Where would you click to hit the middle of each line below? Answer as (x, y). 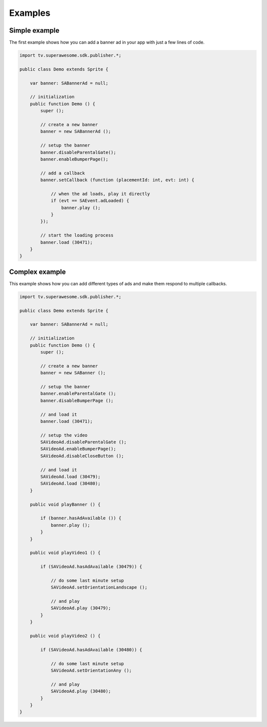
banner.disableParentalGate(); (78, 152)
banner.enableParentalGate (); (78, 394)
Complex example (38, 272)
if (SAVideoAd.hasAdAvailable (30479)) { (91, 567)
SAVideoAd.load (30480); (70, 484)
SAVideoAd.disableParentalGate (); (84, 442)
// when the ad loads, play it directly (100, 194)
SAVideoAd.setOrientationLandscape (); (99, 588)
